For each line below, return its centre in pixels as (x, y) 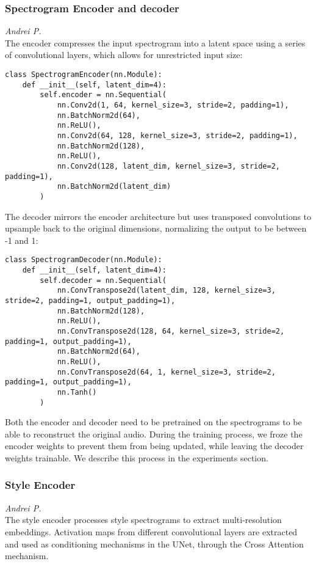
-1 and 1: (22, 240)
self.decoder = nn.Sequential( (103, 280)
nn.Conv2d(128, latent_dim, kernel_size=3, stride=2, (169, 166)
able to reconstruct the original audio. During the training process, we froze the (154, 434)
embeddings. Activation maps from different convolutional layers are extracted (151, 531)
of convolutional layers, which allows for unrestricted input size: (124, 55)
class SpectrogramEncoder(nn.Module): (84, 75)
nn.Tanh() (77, 392)
